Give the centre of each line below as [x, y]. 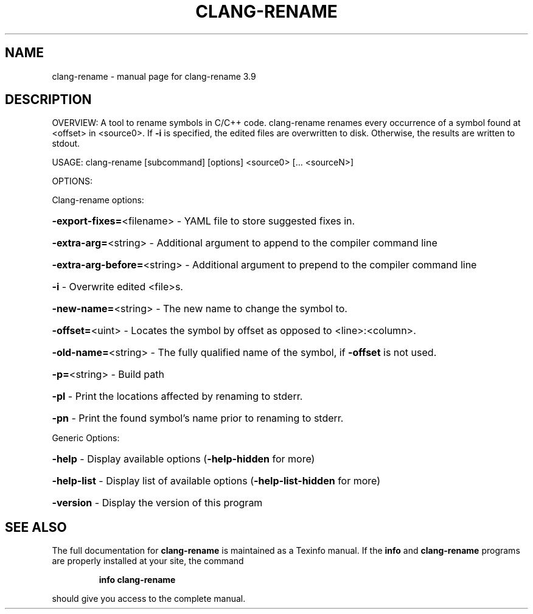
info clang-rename [137, 580]
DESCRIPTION [48, 100]
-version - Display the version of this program [157, 503]
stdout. [66, 144]
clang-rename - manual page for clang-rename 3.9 [154, 76]
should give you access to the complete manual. [149, 599]
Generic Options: [86, 438]
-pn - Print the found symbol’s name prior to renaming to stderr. [198, 418]
